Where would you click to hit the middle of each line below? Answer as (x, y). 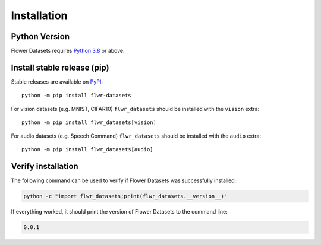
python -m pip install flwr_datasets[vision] (89, 122)
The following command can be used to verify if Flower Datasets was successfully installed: (124, 180)
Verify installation (45, 166)
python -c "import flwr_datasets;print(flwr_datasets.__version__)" (125, 196)
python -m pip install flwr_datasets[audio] (88, 149)
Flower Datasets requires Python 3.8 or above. (68, 51)
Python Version (40, 36)
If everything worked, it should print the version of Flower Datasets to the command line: (119, 211)
